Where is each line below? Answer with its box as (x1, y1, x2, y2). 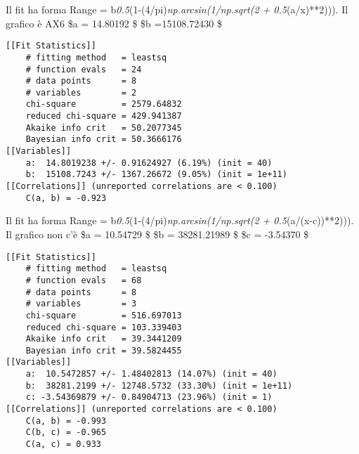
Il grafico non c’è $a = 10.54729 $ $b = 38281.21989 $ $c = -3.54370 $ (6, 226, 309, 241)
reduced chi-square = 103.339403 (25, 322, 182, 332)
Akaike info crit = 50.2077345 (25, 122, 182, 133)
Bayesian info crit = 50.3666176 (25, 134, 182, 145)
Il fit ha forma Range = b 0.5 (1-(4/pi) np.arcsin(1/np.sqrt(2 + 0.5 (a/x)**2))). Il (6, 2, 348, 16)
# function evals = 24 (25, 64, 142, 74)
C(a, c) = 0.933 (25, 439, 102, 450)
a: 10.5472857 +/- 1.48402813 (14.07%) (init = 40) (25, 369, 278, 380)
